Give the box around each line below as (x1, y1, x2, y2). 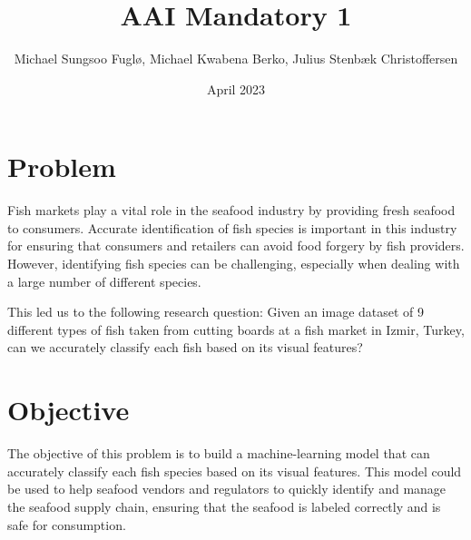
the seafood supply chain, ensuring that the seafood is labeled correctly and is (7, 496, 441, 515)
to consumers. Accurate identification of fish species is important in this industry (7, 218, 457, 237)
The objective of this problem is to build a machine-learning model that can (7, 444, 430, 463)
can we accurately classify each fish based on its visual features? (7, 338, 363, 357)
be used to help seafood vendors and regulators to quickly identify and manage (7, 479, 446, 498)
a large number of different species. (7, 271, 201, 290)
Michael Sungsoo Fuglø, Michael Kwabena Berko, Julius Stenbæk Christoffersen (14, 49, 458, 68)
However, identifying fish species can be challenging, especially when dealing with (7, 254, 460, 273)
